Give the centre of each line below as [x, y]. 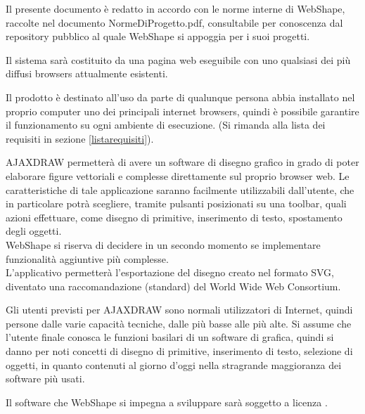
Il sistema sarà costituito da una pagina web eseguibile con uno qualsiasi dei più [178, 59]
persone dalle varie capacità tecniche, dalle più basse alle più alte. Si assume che [179, 323]
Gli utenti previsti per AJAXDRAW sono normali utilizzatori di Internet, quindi [179, 310]
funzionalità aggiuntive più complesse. [87, 258]
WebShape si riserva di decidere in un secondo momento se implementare [163, 244]
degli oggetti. [34, 231]
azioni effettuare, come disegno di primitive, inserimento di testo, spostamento [174, 217]
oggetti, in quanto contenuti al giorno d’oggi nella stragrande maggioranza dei [174, 364]
